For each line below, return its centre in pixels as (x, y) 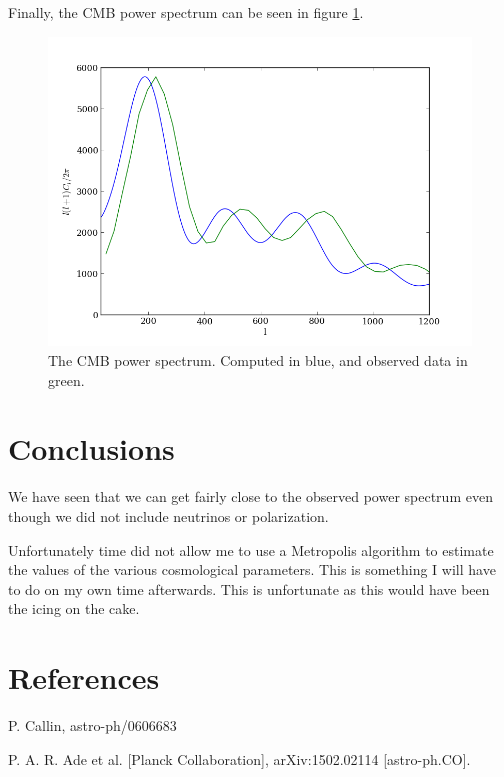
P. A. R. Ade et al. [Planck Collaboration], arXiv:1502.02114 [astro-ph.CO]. (239, 758)
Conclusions (91, 448)
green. (66, 379)
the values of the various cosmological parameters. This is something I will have (252, 569)
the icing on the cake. (74, 608)
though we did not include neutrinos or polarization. (168, 515)
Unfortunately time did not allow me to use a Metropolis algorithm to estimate (251, 549)
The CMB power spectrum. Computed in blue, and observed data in (258, 360)
